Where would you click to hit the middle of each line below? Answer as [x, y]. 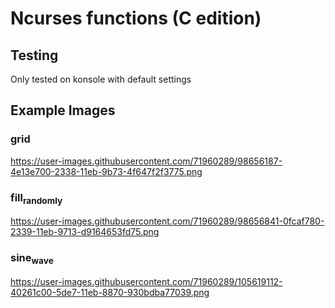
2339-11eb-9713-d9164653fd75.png [85, 232]
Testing [34, 55]
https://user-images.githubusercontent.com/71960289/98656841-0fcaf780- [167, 221]
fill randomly [36, 198]
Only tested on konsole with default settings [101, 79]
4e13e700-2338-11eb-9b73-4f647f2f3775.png [106, 171]
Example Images [63, 110]
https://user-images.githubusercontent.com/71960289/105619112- [146, 281]
